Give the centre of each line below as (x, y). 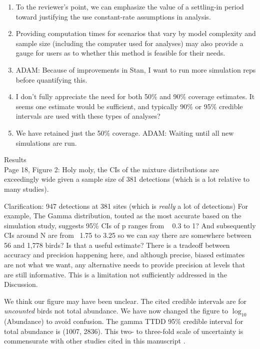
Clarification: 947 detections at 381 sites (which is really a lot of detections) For (126, 206)
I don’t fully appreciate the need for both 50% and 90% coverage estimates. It (135, 96)
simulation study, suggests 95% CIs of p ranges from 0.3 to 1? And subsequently (130, 225)
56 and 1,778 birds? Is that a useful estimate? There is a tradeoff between (117, 245)
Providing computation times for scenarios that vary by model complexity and (136, 33)
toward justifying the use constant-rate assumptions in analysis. (113, 16)
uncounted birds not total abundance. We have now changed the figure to (116, 311)
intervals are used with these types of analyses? (88, 116)
